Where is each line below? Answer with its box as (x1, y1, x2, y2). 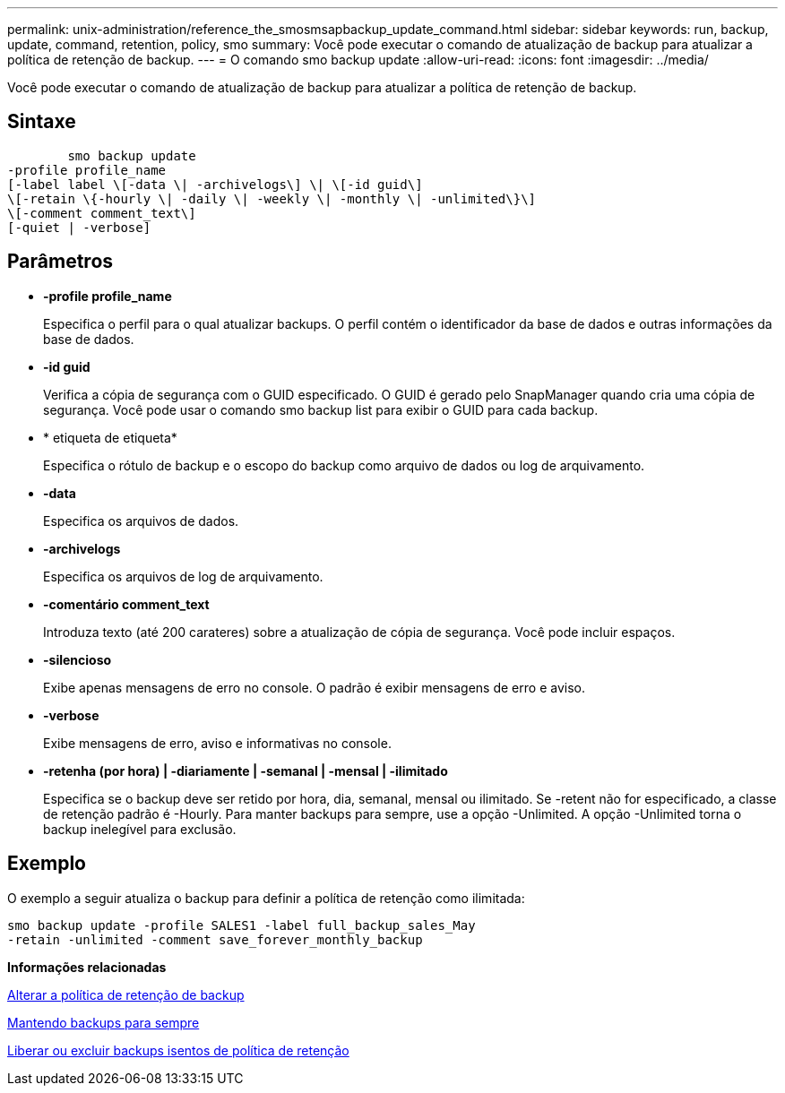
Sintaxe (7, 110, 76, 133)
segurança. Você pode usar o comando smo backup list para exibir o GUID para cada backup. (43, 401, 599, 417)
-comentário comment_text (43, 596, 210, 612)
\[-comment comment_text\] (7, 205, 196, 220)
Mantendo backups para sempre (7, 1014, 200, 1030)
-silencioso (43, 651, 112, 667)
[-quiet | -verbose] (7, 219, 151, 235)
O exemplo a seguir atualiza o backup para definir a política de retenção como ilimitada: (7, 890, 525, 906)
